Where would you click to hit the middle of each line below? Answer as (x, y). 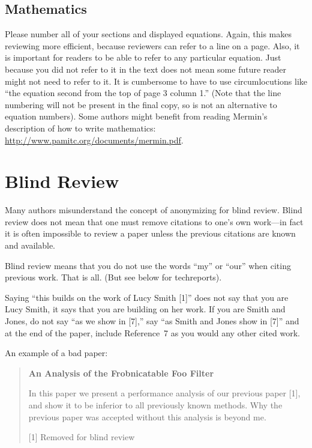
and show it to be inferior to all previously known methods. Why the (155, 404)
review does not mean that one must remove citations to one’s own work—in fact (154, 221)
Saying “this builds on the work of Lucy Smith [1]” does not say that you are (147, 297)
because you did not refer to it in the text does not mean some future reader (146, 69)
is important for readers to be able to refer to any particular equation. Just (143, 57)
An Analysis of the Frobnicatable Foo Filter (121, 373)
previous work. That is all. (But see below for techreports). (113, 277)
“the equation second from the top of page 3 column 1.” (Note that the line (143, 93)
